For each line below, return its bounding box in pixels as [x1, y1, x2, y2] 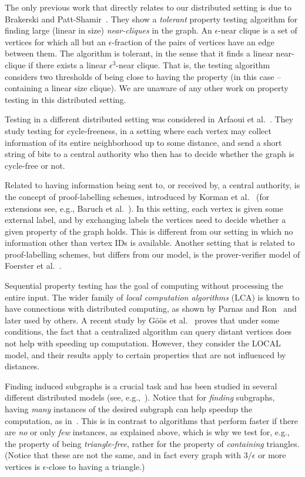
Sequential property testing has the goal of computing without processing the [5, 279, 283, 292]
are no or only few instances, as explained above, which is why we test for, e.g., [5, 426, 290, 438]
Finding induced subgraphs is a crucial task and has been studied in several [5, 379, 277, 392]
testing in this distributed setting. [5, 93, 126, 105]
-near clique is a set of [218, 24, 297, 36]
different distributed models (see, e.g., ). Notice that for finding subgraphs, [5, 391, 275, 403]
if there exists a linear [28, 58, 107, 71]
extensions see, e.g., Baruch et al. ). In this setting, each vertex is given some [5, 202, 283, 214]
